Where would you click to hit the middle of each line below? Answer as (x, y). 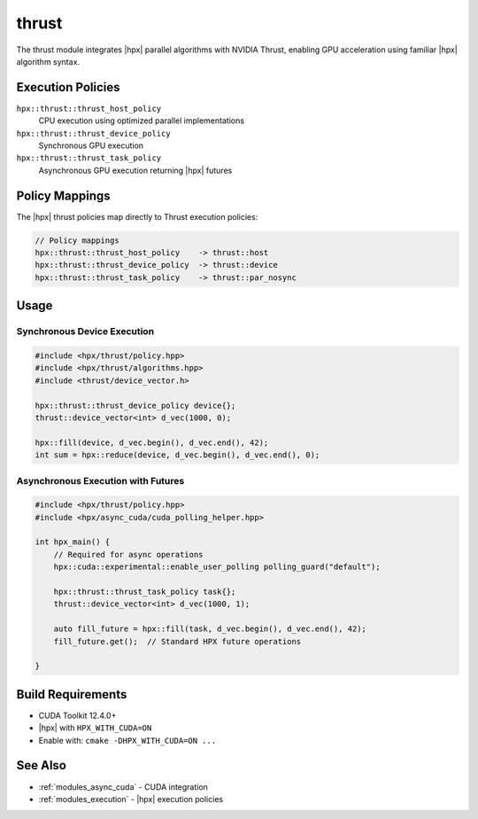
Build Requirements (72, 694)
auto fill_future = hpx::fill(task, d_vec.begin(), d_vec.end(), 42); (210, 629)
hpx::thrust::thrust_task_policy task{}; (145, 592)
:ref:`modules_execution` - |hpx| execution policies (131, 799)
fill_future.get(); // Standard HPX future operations (177, 641)
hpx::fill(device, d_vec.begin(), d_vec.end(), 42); (152, 442)
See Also (41, 765)
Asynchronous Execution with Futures (100, 480)
